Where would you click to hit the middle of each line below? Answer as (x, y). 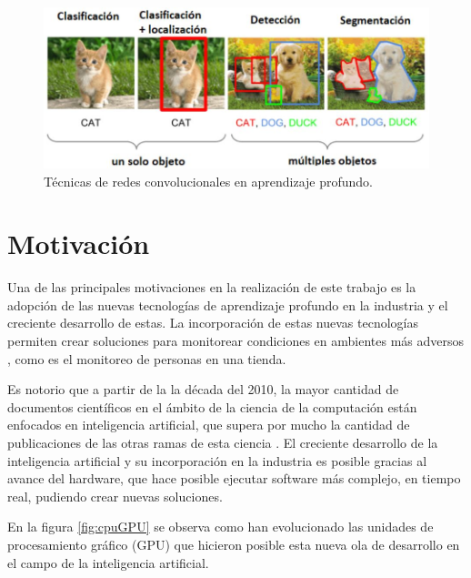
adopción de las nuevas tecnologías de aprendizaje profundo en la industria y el (228, 304)
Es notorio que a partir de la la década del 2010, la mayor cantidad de (203, 389)
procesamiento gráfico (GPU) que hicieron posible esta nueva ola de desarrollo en (234, 545)
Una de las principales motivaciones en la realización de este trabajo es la (212, 287)
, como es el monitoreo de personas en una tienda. (147, 358)
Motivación (79, 243)
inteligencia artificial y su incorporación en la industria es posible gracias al (217, 460)
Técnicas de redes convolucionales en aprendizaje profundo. (209, 181)
